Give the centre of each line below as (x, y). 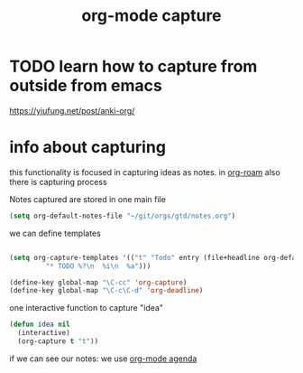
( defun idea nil (40, 325)
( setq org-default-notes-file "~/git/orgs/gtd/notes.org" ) (123, 216)
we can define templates (55, 233)
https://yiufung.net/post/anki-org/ (72, 110)
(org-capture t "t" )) (58, 341)
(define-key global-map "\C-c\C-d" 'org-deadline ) (106, 291)
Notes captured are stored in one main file (88, 199)
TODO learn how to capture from (133, 66)
